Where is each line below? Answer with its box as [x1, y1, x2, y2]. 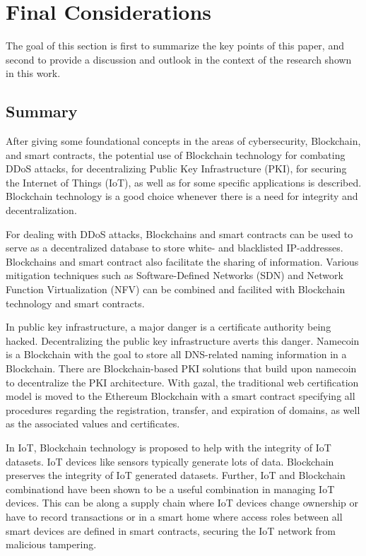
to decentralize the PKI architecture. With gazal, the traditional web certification [6, 374, 359, 389]
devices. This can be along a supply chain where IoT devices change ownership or [6, 495, 359, 510]
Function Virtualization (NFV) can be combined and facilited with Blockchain [6, 282, 346, 297]
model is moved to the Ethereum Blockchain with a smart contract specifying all [6, 389, 355, 403]
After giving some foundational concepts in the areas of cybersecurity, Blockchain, [6, 134, 361, 148]
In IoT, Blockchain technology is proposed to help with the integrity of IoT [6, 439, 331, 454]
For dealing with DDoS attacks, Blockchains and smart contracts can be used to [6, 226, 353, 241]
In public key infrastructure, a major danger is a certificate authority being [6, 319, 331, 334]
